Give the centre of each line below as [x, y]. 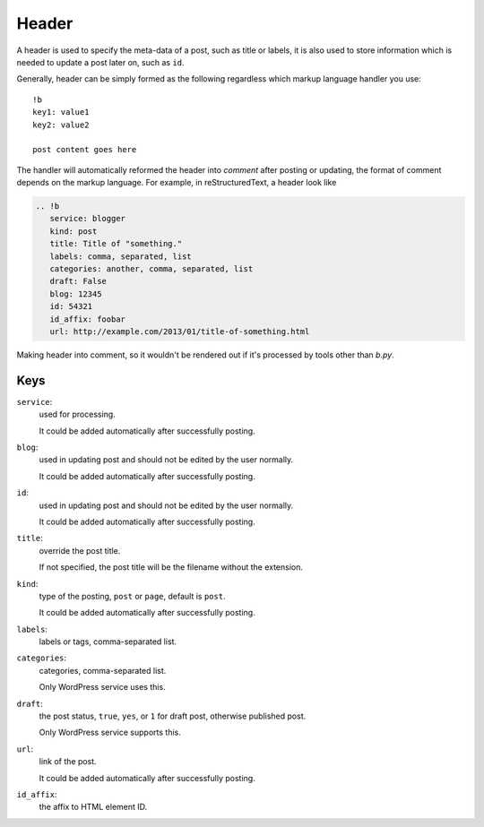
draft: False [78, 281]
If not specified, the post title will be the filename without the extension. [171, 567]
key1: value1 [61, 112]
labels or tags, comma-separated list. [108, 642]
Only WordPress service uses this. [102, 687]
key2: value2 [61, 125]
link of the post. [68, 762]
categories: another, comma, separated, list [151, 269]
